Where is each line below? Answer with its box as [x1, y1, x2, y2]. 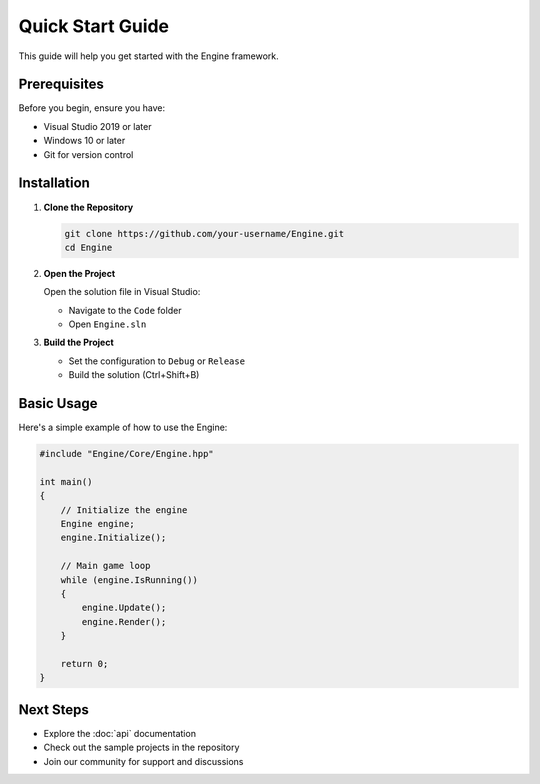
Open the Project [43, 267, 116, 279]
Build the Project [43, 336, 114, 349]
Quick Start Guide [18, 15, 170, 37]
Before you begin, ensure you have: [18, 102, 165, 114]
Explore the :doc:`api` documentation [43, 727, 197, 739]
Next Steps [18, 701, 89, 718]
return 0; [60, 658, 109, 669]
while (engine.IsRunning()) [60, 574, 199, 585]
